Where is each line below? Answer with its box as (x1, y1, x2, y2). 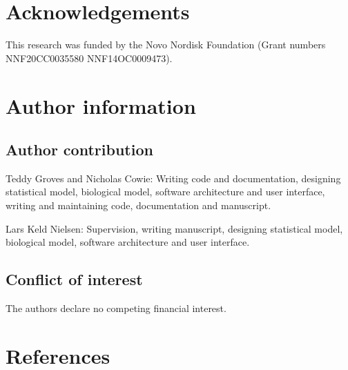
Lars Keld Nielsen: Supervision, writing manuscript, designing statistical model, (6, 221, 343, 235)
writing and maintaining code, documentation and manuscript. (6, 198, 271, 213)
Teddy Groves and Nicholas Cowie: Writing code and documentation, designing (6, 171, 341, 185)
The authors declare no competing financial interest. (6, 301, 226, 315)
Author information (6, 91, 196, 119)
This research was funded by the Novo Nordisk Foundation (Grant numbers (6, 37, 326, 52)
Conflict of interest (6, 269, 143, 290)
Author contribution (6, 139, 153, 160)
